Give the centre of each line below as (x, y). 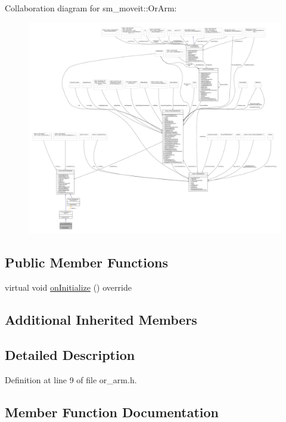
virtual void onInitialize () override (68, 287)
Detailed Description (70, 354)
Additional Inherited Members (101, 319)
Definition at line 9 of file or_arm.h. (71, 379)
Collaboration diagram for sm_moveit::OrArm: (91, 8)
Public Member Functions (86, 262)
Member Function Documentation (112, 412)
